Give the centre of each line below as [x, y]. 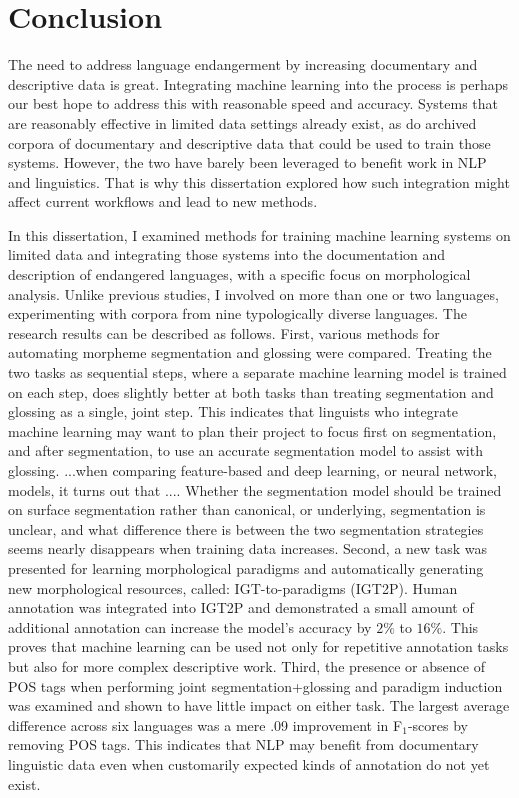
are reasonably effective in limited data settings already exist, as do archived [242, 122]
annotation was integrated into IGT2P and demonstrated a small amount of [241, 607]
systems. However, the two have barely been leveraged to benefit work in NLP [247, 162]
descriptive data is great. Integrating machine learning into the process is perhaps [258, 83]
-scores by [437, 724]
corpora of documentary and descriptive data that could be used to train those [249, 142]
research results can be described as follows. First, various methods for [224, 332]
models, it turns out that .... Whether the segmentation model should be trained [255, 489]
